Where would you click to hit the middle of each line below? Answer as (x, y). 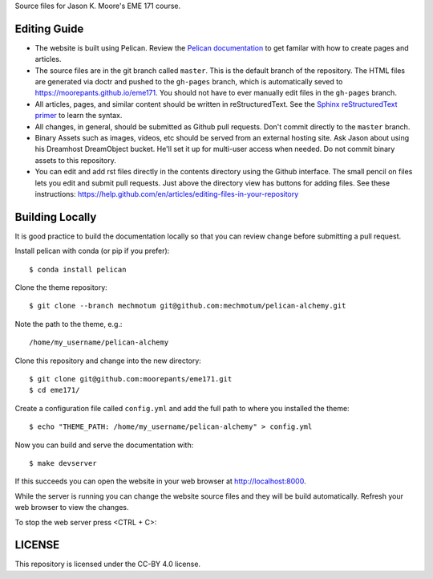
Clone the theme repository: (61, 287)
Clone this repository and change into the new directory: (108, 361)
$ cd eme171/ (55, 390)
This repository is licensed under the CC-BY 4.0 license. (107, 564)
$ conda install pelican (78, 269)
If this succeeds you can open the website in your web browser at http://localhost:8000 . (160, 481)
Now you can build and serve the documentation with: (104, 445)
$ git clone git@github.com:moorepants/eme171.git (131, 379)
